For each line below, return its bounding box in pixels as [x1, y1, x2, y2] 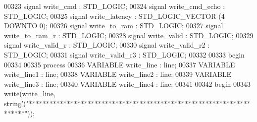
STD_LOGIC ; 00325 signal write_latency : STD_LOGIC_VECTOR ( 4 [4, 10, 225, 21]
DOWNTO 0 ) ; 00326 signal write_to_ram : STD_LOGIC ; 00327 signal [4, 20, 223, 31]
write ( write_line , [4, 88, 55, 99]
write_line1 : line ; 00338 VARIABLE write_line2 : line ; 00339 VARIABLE [4, 69, 232, 79]
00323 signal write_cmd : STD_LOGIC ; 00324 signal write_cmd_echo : [4, 1, 225, 11]
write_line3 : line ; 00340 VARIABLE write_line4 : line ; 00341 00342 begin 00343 [4, 78, 251, 89]
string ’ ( [4, 98, 26, 108]
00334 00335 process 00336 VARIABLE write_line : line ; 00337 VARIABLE [4, 59, 235, 69]
